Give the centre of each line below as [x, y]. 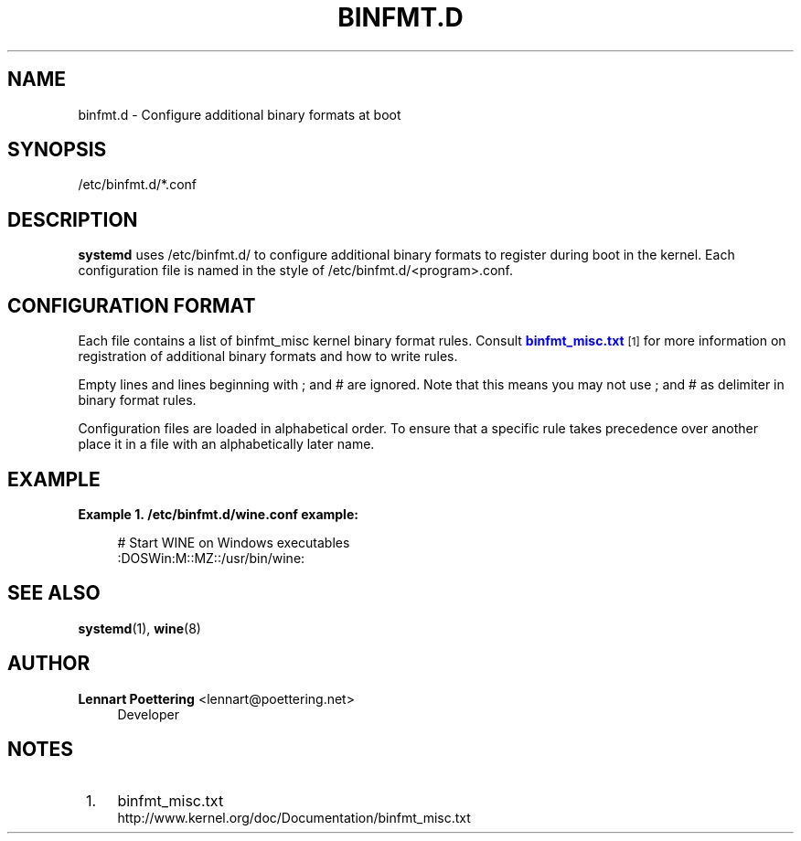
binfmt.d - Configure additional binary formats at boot [240, 114]
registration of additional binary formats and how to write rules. [268, 357]
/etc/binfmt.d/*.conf [137, 185]
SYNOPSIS [57, 150]
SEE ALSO [54, 593]
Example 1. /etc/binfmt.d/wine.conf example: [218, 514]
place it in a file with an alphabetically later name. [226, 444]
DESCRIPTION [73, 219]
